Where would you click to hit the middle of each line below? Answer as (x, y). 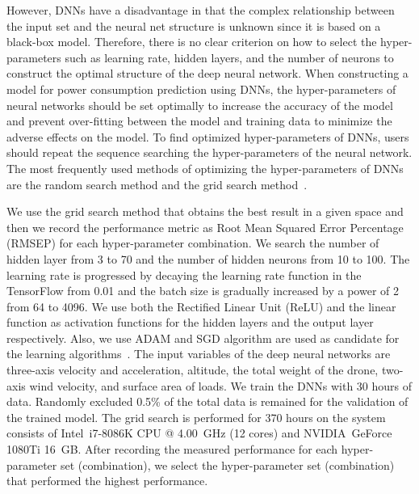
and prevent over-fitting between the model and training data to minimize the (199, 121)
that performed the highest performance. (107, 481)
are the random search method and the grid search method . (157, 184)
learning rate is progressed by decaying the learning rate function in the (184, 274)
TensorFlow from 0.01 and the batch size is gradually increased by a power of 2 (203, 291)
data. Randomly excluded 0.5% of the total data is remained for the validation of (207, 401)
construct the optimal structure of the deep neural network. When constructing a (207, 73)
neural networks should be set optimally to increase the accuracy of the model (200, 105)
